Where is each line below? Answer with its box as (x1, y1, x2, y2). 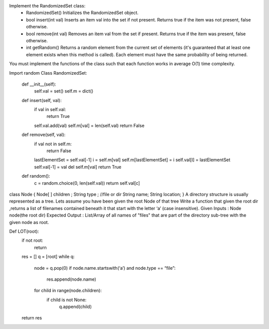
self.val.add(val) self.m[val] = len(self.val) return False (34, 122, 144, 128)
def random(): (21, 173, 50, 179)
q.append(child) (59, 304, 92, 310)
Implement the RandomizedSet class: (9, 3, 86, 8)
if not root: (21, 237, 43, 243)
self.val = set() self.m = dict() (34, 88, 94, 94)
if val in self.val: (34, 107, 66, 112)
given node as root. (9, 219, 49, 225)
